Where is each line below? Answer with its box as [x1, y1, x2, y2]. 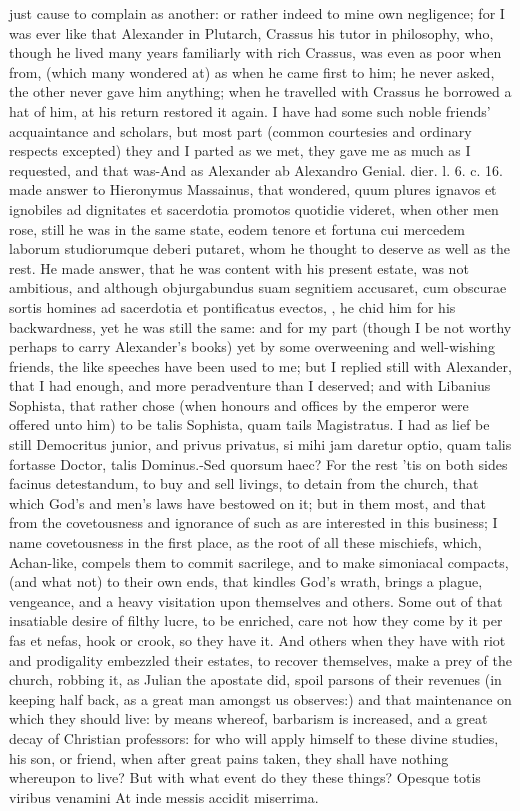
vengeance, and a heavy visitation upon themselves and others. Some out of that [9, 590, 503, 611]
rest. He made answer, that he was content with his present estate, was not [9, 257, 469, 278]
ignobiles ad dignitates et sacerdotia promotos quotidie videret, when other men [9, 198, 499, 219]
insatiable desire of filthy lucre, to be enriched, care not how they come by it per [9, 610, 503, 631]
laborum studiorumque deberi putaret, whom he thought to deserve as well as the [9, 238, 511, 259]
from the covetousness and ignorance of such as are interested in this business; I [9, 512, 498, 533]
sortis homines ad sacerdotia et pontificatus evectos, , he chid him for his [9, 296, 456, 317]
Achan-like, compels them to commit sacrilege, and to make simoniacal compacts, [9, 551, 509, 572]
